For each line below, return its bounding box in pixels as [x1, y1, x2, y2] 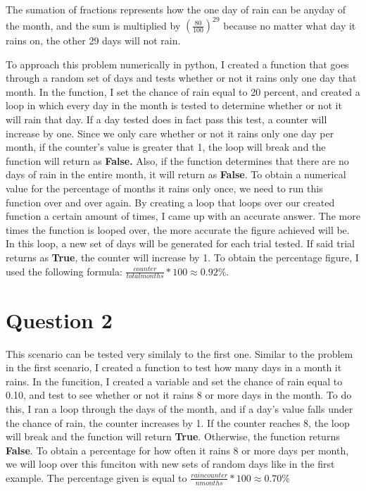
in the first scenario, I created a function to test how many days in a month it [6, 360, 342, 375]
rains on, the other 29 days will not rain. [6, 33, 181, 48]
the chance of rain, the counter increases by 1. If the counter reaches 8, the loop [6, 415, 350, 430]
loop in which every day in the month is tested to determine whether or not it [6, 98, 342, 113]
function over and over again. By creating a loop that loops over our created [6, 194, 335, 209]
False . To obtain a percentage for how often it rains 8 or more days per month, [6, 442, 349, 457]
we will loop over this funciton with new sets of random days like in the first [6, 456, 335, 471]
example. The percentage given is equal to [6, 470, 187, 485]
